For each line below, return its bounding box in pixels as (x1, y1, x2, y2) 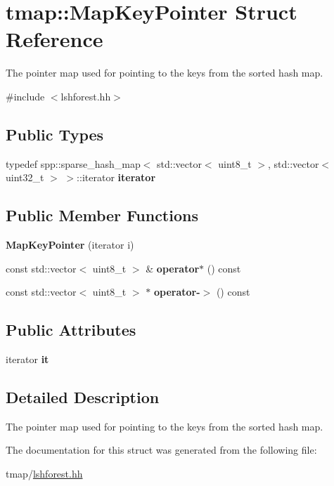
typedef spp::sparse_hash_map (6, 156, 141, 171)
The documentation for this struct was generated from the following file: (6, 442, 317, 457)
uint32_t (6, 170, 44, 185)
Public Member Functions (6, 204, 198, 226)
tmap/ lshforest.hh (6, 466, 83, 481)
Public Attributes (6, 319, 136, 341)
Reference (6, 25, 103, 53)
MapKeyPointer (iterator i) (6, 237, 134, 252)
